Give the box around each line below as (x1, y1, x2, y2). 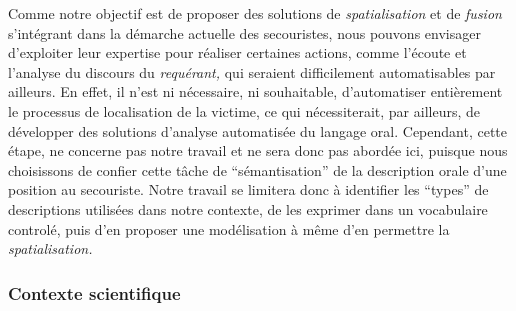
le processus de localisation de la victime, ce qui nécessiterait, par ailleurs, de (8, 100, 480, 121)
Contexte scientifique (8, 280, 181, 305)
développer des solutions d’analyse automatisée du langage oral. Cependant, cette (8, 120, 508, 141)
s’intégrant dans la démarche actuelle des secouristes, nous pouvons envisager (8, 22, 481, 43)
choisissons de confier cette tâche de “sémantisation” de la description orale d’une (8, 159, 507, 180)
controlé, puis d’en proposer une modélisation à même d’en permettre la (8, 218, 450, 239)
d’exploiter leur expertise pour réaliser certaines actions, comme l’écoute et (8, 42, 467, 63)
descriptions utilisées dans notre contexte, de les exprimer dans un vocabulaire (8, 198, 488, 219)
